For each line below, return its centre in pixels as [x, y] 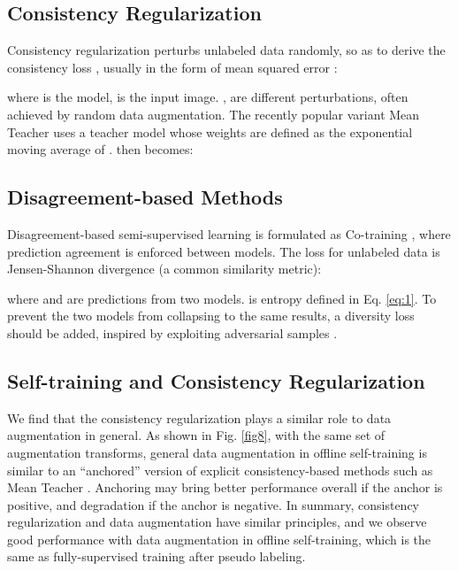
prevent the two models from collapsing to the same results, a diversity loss [211, 316]
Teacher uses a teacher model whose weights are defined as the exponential [210, 131]
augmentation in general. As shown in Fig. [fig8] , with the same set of [196, 435]
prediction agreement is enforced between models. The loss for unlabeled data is [224, 251]
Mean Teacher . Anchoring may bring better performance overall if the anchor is [225, 487]
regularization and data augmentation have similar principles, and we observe [217, 522]
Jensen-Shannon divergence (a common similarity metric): [164, 269]
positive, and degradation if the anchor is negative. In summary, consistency [214, 504]
